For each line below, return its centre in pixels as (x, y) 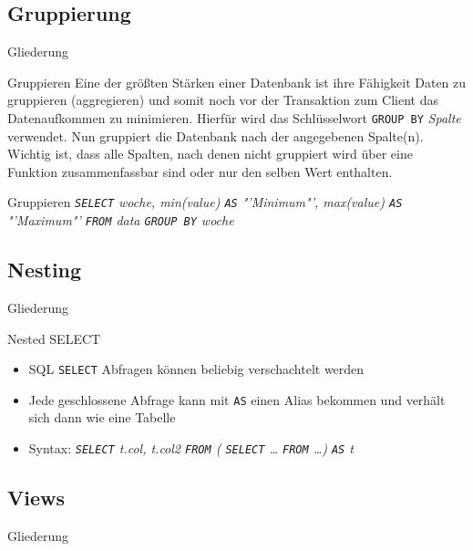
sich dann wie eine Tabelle (102, 417)
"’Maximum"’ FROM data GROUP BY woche (121, 220)
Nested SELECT (54, 338)
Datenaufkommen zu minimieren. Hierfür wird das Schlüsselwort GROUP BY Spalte (234, 117)
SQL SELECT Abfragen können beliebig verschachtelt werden (196, 369)
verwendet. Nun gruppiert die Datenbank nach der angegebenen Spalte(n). (216, 135)
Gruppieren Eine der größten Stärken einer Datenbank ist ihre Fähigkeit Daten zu (237, 82)
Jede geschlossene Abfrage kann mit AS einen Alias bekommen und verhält (237, 399)
